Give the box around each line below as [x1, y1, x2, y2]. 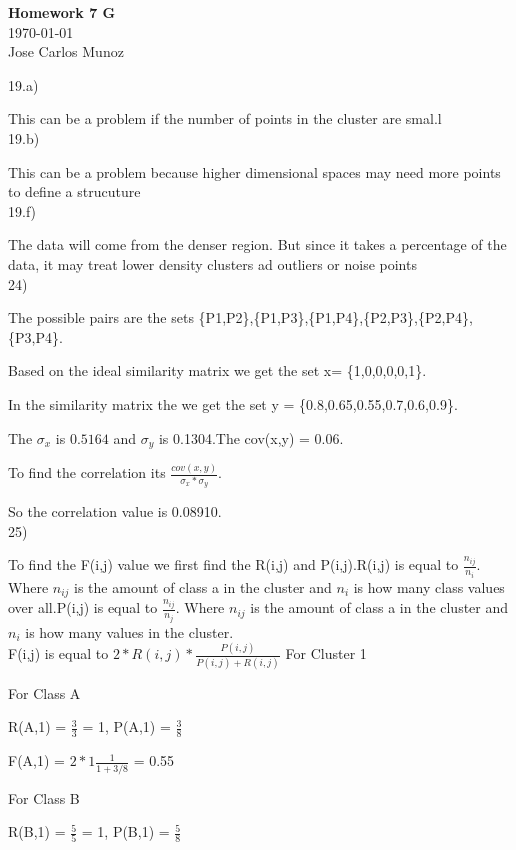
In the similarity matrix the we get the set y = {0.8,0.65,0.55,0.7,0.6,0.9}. [8, 393, 458, 414]
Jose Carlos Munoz [8, 41, 124, 62]
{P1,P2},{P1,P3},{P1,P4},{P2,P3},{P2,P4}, [198, 307, 473, 328]
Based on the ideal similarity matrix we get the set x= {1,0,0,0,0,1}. [8, 360, 427, 381]
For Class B [8, 787, 80, 808]
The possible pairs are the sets [8, 307, 194, 328]
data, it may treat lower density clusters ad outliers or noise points [8, 253, 417, 274]
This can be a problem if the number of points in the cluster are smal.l [8, 108, 442, 129]
